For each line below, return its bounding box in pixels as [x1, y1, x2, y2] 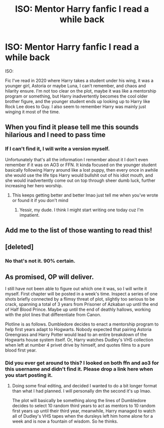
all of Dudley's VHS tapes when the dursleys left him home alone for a [12, 413, 153, 419]
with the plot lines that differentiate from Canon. [5, 312, 102, 318]
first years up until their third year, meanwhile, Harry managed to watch [12, 408, 156, 414]
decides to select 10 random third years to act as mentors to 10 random [12, 403, 155, 409]
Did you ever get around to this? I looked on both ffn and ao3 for [5, 359, 159, 366]
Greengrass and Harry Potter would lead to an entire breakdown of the [5, 332, 147, 338]
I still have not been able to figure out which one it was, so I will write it [5, 286, 147, 292]
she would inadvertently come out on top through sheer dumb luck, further [5, 177, 156, 183]
